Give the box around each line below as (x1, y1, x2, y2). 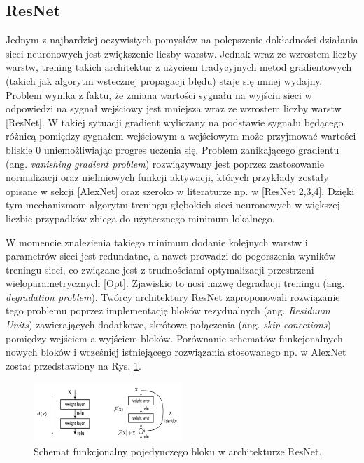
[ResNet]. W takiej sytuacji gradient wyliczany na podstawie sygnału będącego (6, 114, 344, 129)
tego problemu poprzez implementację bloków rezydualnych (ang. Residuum (6, 303, 330, 318)
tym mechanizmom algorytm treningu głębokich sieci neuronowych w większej (6, 197, 340, 212)
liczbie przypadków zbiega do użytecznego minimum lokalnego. (6, 210, 275, 225)
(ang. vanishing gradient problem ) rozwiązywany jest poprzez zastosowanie (6, 156, 325, 170)
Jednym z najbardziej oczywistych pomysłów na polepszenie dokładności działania (6, 32, 358, 47)
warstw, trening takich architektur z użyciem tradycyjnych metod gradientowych (6, 60, 352, 74)
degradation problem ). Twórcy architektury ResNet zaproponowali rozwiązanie (6, 289, 340, 304)
